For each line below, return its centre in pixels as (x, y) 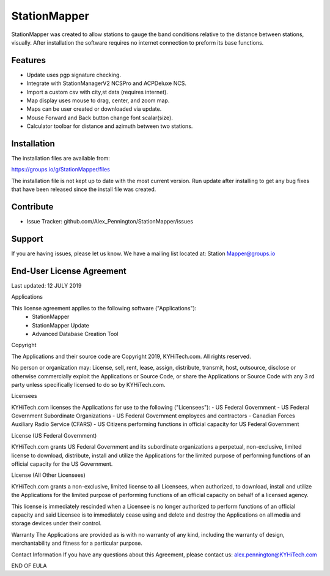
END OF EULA (29, 566)
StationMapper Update (61, 325)
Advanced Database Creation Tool (75, 334)
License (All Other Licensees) (48, 475)
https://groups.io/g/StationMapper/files (61, 170)
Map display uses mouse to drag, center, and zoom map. (98, 100)
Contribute (32, 207)
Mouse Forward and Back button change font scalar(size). (100, 118)
